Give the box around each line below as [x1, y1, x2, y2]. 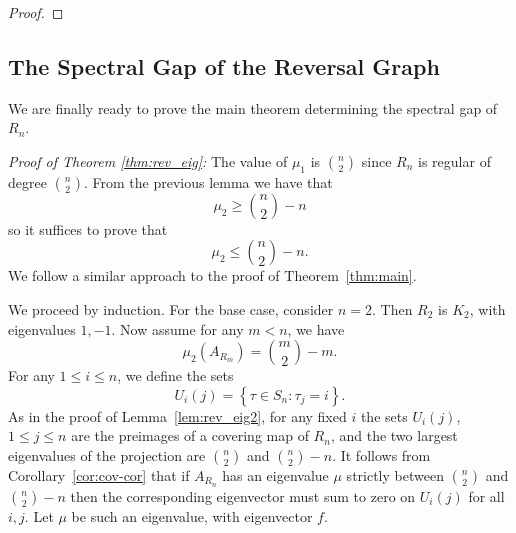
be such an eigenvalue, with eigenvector [71, 505, 313, 526]
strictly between [346, 464, 444, 485]
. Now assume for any [111, 318, 244, 339]
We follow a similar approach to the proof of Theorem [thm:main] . [8, 265, 417, 286]
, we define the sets [117, 365, 234, 386]
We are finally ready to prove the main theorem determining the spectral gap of [8, 97, 498, 118]
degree [8, 171, 47, 192]
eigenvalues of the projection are [8, 444, 206, 465]
